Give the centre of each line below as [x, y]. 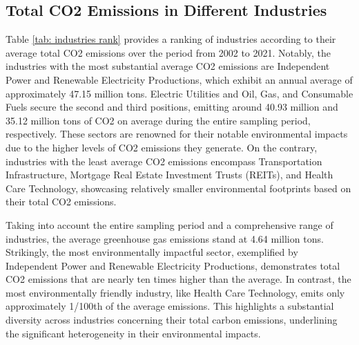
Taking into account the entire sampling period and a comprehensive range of [169, 224]
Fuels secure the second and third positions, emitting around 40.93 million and [172, 107]
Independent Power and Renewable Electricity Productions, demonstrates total [173, 265]
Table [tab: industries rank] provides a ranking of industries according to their [171, 39]
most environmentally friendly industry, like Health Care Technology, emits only [175, 292]
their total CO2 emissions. [61, 202]
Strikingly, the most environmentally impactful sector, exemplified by [152, 252]
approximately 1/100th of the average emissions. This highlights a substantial [170, 306]
